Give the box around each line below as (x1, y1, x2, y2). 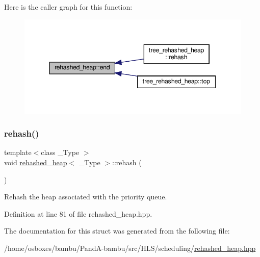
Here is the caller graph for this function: (4, 2, 133, 12)
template (4, 147, 32, 158)
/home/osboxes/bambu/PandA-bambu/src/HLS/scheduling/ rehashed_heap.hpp (4, 243, 256, 253)
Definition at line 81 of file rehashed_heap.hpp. (4, 208, 152, 219)
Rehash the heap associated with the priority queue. (4, 191, 167, 202)
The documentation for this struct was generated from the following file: (4, 225, 230, 236)
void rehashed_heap (4, 157, 67, 168)
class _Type (41, 147, 80, 158)
